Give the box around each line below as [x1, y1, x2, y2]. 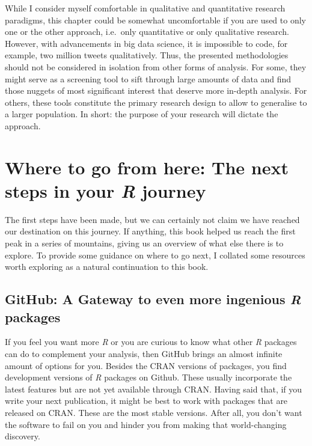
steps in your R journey [5, 178, 206, 203]
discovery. [5, 430, 40, 442]
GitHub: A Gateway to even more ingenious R [5, 290, 301, 308]
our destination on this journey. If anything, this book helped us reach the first [5, 225, 296, 237]
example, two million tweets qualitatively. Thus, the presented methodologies [5, 49, 289, 61]
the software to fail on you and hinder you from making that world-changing [5, 418, 287, 430]
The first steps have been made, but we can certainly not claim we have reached [5, 213, 300, 225]
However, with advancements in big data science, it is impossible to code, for [5, 37, 288, 49]
